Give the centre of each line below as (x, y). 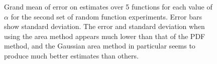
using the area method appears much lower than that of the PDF (105, 36)
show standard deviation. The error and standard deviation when (104, 26)
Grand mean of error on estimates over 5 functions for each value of (108, 6)
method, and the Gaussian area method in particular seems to (100, 46)
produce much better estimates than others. (71, 55)
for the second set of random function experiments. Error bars (106, 16)
